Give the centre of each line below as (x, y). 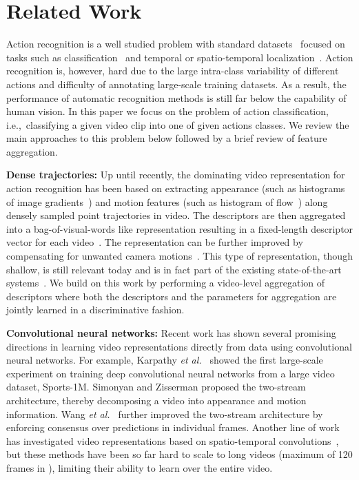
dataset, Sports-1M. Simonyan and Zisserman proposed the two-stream (156, 387)
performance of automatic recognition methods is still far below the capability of (176, 97)
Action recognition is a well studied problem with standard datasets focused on (176, 44)
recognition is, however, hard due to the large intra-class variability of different (173, 71)
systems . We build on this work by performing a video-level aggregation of (166, 283)
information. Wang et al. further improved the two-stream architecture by (165, 414)
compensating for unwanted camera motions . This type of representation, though (179, 256)
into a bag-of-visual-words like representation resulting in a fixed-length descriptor (180, 228)
